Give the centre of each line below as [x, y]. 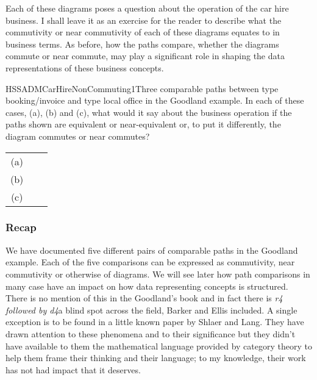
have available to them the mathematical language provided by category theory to [159, 346]
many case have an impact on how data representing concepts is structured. [147, 286]
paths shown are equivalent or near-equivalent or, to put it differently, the [143, 124]
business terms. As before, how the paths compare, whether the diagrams [142, 44]
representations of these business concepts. [85, 67]
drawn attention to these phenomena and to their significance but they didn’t [151, 333]
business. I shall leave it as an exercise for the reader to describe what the [144, 20]
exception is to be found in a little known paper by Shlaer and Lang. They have [155, 322]
